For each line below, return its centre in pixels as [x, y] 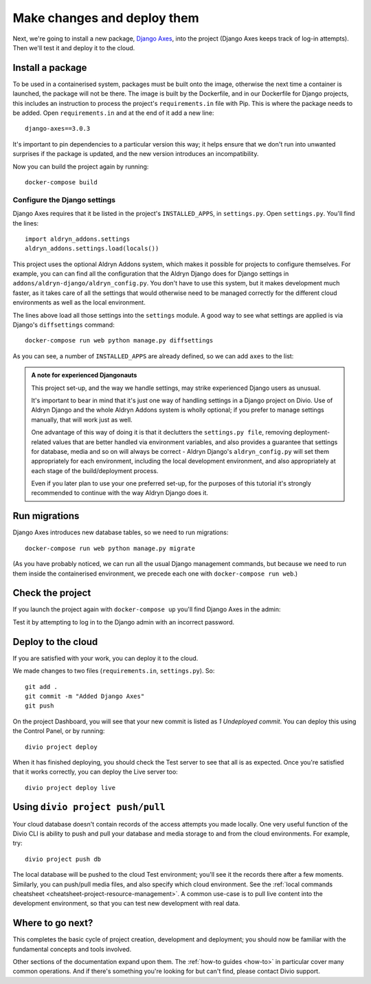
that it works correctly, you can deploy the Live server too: [95, 772]
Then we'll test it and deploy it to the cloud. [74, 47]
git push [40, 706]
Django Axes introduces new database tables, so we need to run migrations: [121, 532]
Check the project [52, 593]
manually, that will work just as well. [82, 419]
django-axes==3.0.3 [58, 129]
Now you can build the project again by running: [81, 166]
